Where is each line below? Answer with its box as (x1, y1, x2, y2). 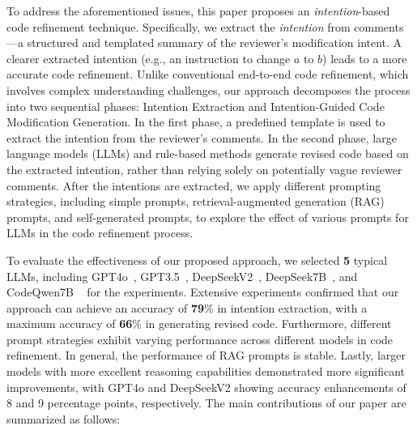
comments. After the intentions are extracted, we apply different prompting (6, 177, 381, 194)
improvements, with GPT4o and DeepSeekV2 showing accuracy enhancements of (6, 378, 406, 395)
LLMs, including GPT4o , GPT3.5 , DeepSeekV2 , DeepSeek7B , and (6, 267, 358, 284)
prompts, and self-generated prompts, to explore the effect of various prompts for (6, 208, 409, 225)
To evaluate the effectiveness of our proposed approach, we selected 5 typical (6, 251, 388, 268)
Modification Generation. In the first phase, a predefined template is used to (6, 113, 385, 130)
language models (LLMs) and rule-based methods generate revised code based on (6, 145, 409, 162)
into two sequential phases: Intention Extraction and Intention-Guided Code (6, 97, 385, 114)
